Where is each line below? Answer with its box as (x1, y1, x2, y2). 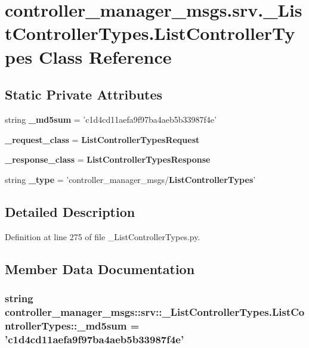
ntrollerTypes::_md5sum (5, 318, 127, 333)
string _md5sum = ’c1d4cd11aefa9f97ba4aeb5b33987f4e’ (5, 113, 217, 125)
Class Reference (38, 44, 172, 69)
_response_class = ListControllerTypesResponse (5, 153, 211, 166)
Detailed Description (5, 202, 135, 220)
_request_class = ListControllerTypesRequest (5, 133, 200, 145)
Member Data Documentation (5, 259, 195, 278)
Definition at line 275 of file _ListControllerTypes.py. (5, 230, 200, 243)
